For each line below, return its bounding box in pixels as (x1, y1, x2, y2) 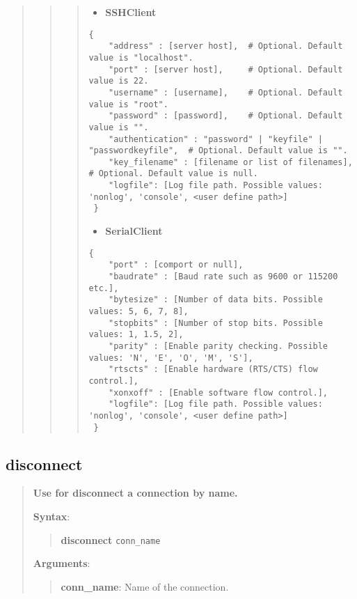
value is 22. (88, 76, 149, 86)
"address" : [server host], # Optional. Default (109, 41, 343, 52)
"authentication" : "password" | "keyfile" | (109, 134, 323, 144)
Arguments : (33, 556, 90, 570)
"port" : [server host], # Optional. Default (109, 64, 343, 75)
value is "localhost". (88, 52, 193, 63)
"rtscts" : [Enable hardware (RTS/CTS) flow (109, 364, 318, 375)
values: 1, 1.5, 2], (88, 329, 184, 340)
